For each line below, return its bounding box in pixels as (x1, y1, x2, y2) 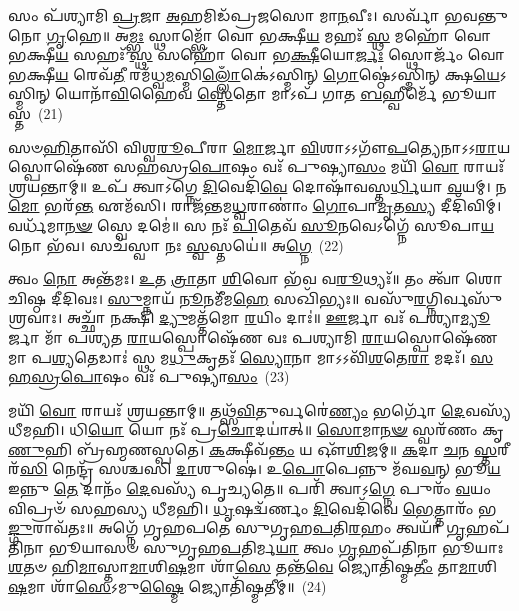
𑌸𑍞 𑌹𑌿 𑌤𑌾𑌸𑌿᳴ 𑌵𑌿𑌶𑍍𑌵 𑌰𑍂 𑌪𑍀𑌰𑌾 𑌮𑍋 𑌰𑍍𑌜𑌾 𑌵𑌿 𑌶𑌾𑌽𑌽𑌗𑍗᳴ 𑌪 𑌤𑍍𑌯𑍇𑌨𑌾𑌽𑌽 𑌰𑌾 (8, 136, 497, 157)
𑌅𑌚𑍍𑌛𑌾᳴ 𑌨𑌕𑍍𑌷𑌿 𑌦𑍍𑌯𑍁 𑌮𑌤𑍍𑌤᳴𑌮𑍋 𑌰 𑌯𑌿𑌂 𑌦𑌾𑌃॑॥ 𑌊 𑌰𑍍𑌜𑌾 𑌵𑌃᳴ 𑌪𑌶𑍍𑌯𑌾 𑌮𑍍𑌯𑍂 (66, 307, 491, 328)
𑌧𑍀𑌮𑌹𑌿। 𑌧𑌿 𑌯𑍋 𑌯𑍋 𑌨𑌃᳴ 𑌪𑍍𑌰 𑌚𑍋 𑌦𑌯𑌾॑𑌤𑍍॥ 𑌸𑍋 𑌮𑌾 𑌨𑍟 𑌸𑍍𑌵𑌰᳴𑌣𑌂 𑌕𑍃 (8, 419, 504, 440)
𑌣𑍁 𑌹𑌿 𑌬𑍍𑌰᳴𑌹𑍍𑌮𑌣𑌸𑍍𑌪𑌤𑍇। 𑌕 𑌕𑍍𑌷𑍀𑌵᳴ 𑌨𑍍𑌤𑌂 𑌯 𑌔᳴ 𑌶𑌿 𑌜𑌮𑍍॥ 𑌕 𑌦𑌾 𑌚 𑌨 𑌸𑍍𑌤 (8, 438, 498, 459)
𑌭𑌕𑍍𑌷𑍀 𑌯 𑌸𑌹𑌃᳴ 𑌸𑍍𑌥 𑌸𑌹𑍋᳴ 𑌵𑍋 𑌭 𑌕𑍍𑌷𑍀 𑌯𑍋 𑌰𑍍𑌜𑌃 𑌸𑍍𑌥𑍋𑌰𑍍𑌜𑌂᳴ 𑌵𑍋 (8, 44, 505, 65)
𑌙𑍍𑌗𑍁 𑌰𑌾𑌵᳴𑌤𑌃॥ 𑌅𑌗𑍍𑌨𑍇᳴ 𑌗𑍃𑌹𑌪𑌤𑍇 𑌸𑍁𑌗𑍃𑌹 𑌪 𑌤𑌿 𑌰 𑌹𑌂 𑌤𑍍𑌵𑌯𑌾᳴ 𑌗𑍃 (8, 517, 466, 538)
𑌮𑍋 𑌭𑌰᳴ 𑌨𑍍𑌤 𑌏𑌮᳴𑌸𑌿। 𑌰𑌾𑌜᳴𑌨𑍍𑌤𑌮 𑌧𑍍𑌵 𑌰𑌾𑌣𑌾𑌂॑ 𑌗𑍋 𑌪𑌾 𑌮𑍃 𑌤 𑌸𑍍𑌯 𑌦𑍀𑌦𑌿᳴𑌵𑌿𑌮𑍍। (8, 195, 502, 216)
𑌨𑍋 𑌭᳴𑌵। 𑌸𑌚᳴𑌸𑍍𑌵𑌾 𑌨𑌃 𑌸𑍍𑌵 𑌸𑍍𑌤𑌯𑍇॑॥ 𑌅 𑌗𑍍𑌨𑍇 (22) (8, 234, 344, 255)
